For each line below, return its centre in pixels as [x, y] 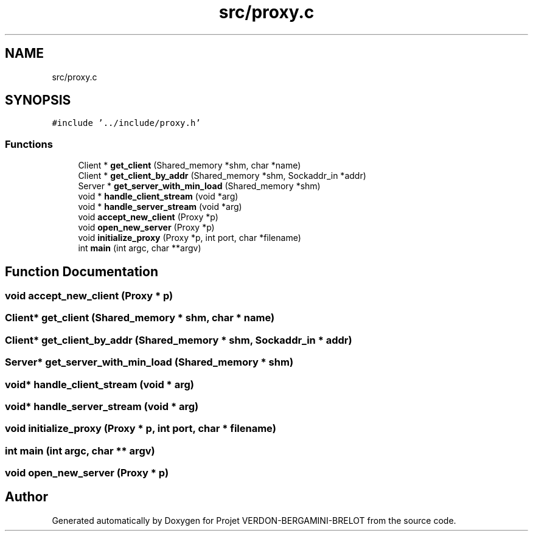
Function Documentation [82, 271]
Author [26, 497]
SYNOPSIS [38, 100]
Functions [29, 144]
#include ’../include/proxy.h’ [126, 123]
